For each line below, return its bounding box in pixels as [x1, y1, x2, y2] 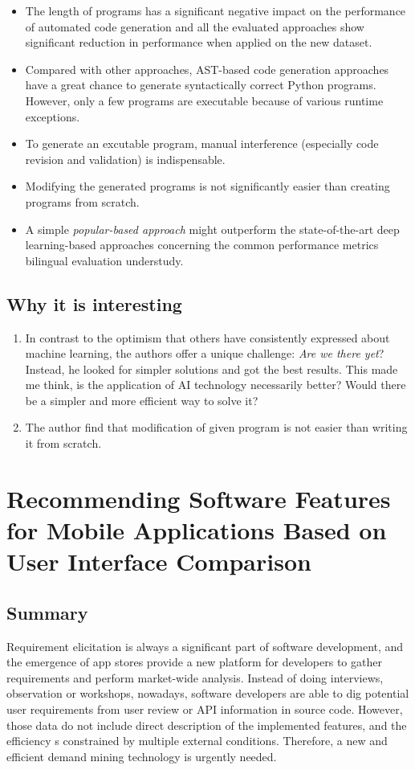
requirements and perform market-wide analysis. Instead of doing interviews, [6, 669, 384, 686]
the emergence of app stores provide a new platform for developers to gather [6, 653, 382, 670]
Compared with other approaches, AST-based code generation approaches [25, 60, 389, 77]
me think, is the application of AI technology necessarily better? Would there [25, 376, 406, 393]
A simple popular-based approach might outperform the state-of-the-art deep [25, 220, 400, 237]
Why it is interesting [6, 291, 182, 316]
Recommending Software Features [6, 481, 391, 514]
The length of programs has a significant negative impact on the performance [25, 2, 406, 18]
